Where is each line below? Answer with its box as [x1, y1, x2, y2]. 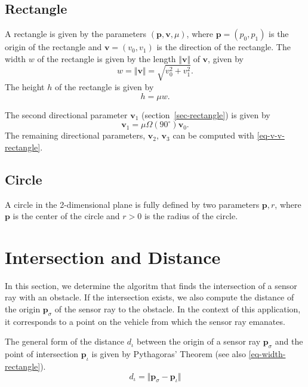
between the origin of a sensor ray [136, 335, 261, 348]
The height [5, 80, 45, 93]
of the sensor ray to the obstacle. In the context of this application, [54, 303, 301, 315]
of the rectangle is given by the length [37, 52, 176, 64]
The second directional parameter [5, 108, 128, 121]
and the [275, 335, 303, 348]
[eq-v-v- [257, 129, 285, 142]
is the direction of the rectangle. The [156, 41, 291, 53]
